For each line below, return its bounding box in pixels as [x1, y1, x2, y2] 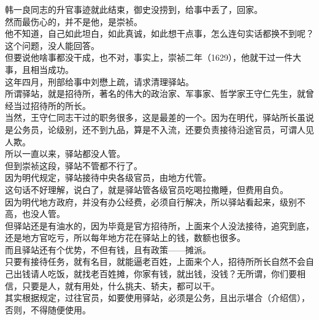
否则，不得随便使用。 [5, 303, 91, 316]
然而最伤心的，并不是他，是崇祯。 [5, 15, 142, 28]
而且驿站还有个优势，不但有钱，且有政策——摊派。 [5, 243, 211, 256]
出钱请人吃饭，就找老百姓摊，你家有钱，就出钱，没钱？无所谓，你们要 [13, 267, 297, 280]
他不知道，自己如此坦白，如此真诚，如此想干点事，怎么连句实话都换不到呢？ [5, 27, 314, 40]
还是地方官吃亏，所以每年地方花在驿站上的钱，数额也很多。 [5, 231, 245, 244]
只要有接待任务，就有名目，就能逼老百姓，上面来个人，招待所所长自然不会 [5, 255, 306, 268]
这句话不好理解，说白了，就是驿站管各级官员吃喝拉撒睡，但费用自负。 [5, 183, 288, 196]
